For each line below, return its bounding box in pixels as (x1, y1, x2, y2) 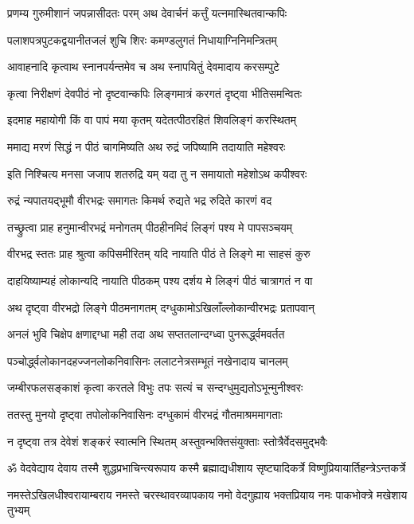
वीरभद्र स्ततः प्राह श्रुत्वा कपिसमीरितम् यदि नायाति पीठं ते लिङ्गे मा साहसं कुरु (7, 245, 310, 262)
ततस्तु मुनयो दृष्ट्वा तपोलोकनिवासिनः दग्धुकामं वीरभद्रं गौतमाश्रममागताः (7, 405, 283, 422)
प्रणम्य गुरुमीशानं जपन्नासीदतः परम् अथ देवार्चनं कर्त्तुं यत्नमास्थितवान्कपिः (7, 5, 287, 21)
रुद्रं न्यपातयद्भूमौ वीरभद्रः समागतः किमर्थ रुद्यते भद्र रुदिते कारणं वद (7, 192, 272, 209)
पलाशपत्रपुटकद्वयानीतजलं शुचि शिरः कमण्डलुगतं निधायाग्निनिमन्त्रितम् (7, 31, 277, 48)
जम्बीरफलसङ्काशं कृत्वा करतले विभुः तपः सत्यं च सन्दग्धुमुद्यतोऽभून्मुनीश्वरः (7, 379, 303, 396)
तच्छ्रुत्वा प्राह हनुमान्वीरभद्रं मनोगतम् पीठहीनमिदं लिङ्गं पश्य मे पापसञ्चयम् (7, 218, 293, 235)
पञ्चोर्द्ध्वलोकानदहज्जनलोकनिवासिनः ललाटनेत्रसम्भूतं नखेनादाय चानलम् (7, 352, 288, 369)
